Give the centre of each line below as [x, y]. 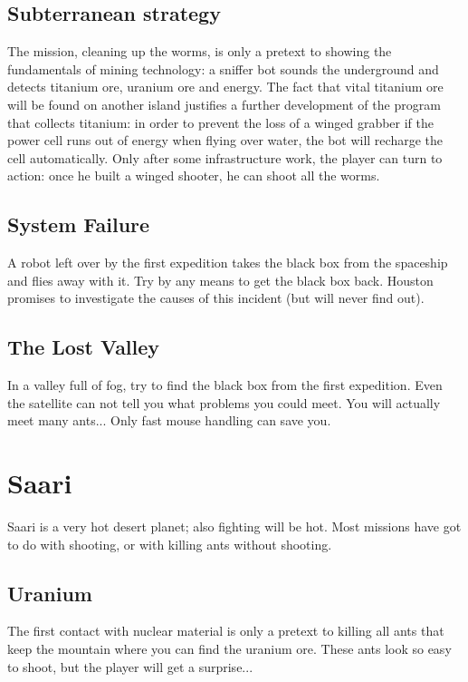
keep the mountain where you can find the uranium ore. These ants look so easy [229, 649]
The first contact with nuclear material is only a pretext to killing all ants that [226, 631]
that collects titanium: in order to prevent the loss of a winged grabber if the [220, 122]
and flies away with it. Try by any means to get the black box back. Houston [220, 280]
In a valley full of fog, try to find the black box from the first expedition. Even [225, 385]
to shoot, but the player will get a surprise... [130, 666]
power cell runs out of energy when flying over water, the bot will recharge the [225, 140]
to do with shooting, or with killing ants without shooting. [170, 544]
